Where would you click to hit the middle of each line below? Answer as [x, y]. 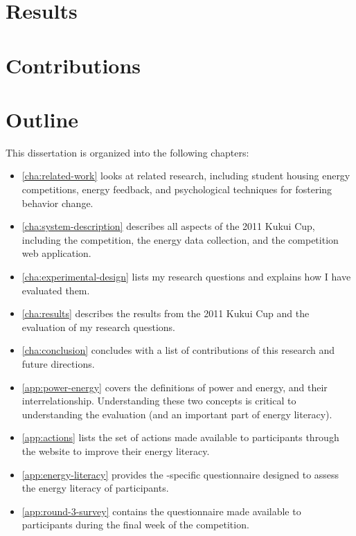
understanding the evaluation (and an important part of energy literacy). [177, 414]
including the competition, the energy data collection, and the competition [180, 239]
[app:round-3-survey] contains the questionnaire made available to [161, 511]
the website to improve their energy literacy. [116, 450]
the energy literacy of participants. [95, 488]
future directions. [58, 364]
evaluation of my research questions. [98, 327]
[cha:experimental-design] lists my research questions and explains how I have [186, 277]
